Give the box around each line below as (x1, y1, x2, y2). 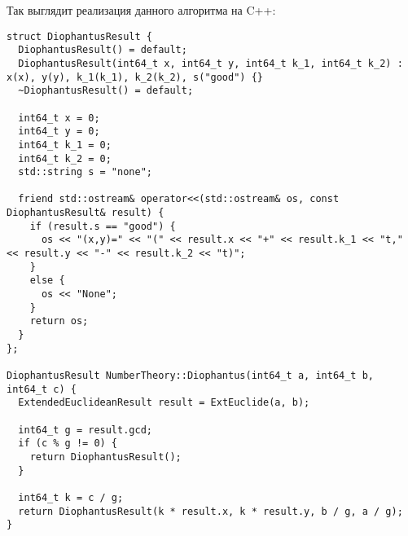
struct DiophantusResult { (7, 30, 152, 42)
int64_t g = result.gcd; (18, 424, 152, 436)
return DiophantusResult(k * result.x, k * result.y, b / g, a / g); (18, 505, 403, 517)
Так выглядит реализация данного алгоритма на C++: (7, 2, 276, 18)
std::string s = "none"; (18, 166, 152, 178)
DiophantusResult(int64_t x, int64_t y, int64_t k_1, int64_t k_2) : (18, 57, 403, 69)
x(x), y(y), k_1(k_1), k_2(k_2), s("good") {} (7, 71, 263, 83)
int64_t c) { (7, 383, 77, 395)
